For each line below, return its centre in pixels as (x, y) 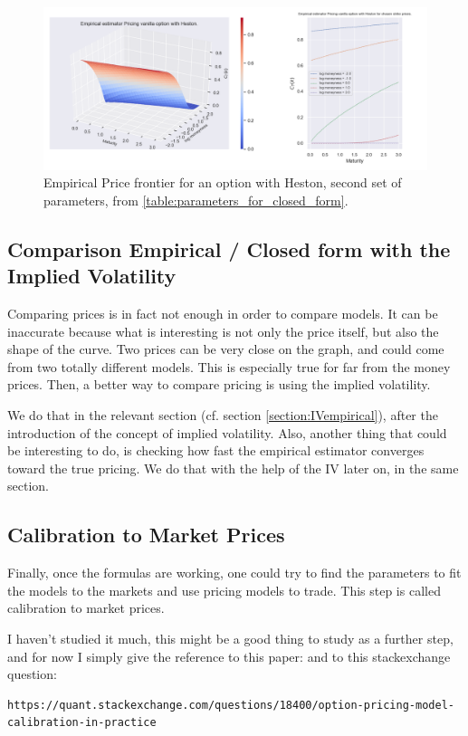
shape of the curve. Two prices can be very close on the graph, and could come (226, 349)
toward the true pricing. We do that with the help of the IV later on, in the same (233, 468)
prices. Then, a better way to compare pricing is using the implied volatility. (219, 384)
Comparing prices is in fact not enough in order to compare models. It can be (223, 314)
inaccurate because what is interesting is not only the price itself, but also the (223, 331)
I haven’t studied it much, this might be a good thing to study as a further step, (230, 638)
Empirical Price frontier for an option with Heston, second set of (223, 182)
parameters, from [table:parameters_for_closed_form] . (196, 200)
